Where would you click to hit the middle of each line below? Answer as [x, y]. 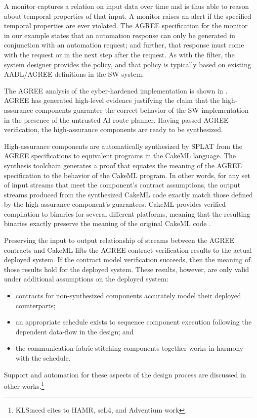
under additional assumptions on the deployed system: [86, 279]
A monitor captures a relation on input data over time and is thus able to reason [127, 6]
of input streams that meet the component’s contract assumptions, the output [122, 185]
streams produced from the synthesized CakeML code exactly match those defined [128, 194]
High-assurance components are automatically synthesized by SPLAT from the [123, 146]
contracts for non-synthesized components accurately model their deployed [128, 296]
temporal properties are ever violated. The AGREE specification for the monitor [126, 25]
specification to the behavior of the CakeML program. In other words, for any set [127, 175]
